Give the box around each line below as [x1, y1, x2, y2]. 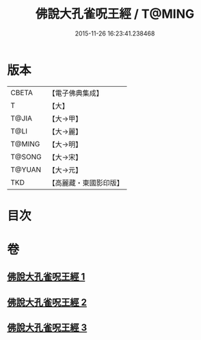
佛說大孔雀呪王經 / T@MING [35, 6, 195, 22]
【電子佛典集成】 [48, 88, 104, 98]
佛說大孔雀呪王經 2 [7, 296, 88, 308]
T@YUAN [10, 165, 42, 174]
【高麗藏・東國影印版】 [48, 178, 124, 187]
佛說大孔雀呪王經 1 [7, 271, 85, 283]
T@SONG [10, 152, 42, 161]
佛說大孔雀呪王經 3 [7, 322, 88, 334]
